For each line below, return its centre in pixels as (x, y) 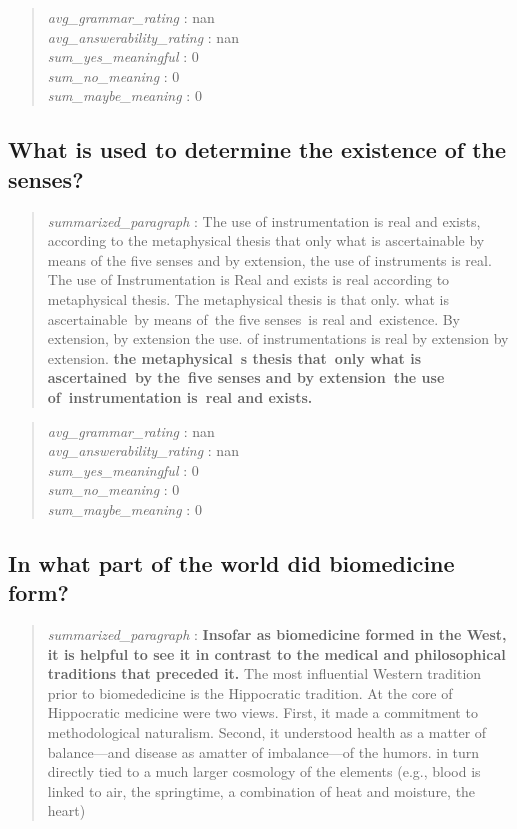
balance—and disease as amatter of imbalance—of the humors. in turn (263, 751)
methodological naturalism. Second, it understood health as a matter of (267, 732)
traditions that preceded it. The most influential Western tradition (264, 673)
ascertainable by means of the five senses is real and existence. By (253, 318)
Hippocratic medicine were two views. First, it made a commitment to (262, 712)
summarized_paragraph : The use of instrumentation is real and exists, (264, 220)
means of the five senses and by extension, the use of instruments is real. (269, 259)
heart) (66, 810)
